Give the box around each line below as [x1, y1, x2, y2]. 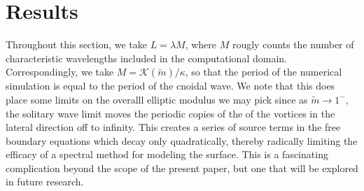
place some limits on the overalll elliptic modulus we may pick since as [6, 92, 308, 106]
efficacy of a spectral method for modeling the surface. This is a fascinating [6, 147, 328, 162]
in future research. [6, 174, 84, 189]
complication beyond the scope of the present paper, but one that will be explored [6, 160, 358, 175]
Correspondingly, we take [6, 64, 114, 79]
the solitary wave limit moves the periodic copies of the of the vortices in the [6, 106, 335, 120]
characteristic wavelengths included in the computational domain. [6, 50, 287, 65]
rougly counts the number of [232, 37, 354, 52]
